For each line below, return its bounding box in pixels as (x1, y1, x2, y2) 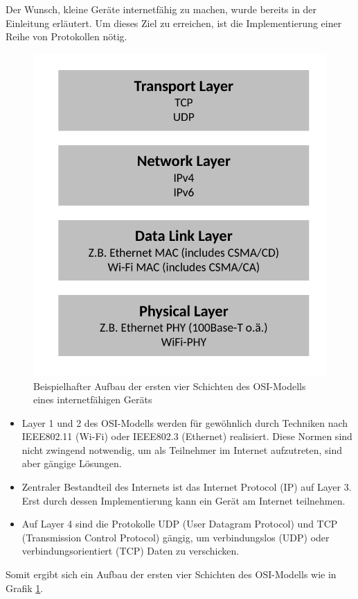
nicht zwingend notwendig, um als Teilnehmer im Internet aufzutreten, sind (21, 442, 343, 457)
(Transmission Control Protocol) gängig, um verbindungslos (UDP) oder (21, 530, 330, 544)
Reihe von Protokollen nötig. (6, 29, 127, 44)
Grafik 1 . (6, 580, 44, 595)
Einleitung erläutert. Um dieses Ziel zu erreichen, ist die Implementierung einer (6, 15, 342, 30)
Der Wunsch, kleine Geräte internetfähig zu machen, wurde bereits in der (6, 2, 317, 16)
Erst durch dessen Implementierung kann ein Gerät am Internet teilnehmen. (21, 493, 346, 507)
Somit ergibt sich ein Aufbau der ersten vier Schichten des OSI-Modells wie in (6, 567, 337, 582)
